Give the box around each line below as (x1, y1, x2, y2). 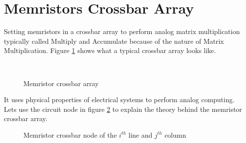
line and (128, 129, 153, 140)
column (164, 129, 186, 140)
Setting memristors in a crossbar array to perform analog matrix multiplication (4, 26, 240, 36)
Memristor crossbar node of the (23, 129, 117, 140)
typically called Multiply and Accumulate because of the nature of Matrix (4, 36, 224, 46)
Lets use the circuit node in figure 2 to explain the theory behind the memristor (4, 104, 242, 114)
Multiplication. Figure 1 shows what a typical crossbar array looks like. (4, 45, 216, 55)
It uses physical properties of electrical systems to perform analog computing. (4, 94, 235, 105)
